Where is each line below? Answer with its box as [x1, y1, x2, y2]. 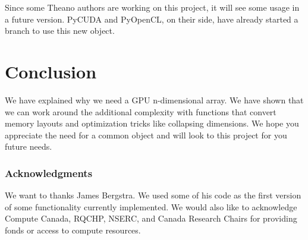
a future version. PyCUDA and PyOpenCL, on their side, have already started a [5, 12, 298, 25]
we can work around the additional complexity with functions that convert [5, 105, 276, 118]
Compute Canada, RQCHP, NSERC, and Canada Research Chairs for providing [5, 212, 297, 225]
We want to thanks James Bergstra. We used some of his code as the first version [5, 189, 301, 201]
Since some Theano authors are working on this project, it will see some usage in [5, 1, 300, 13]
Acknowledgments [5, 165, 93, 180]
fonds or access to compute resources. [5, 223, 141, 236]
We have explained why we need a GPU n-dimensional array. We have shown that [5, 93, 304, 106]
